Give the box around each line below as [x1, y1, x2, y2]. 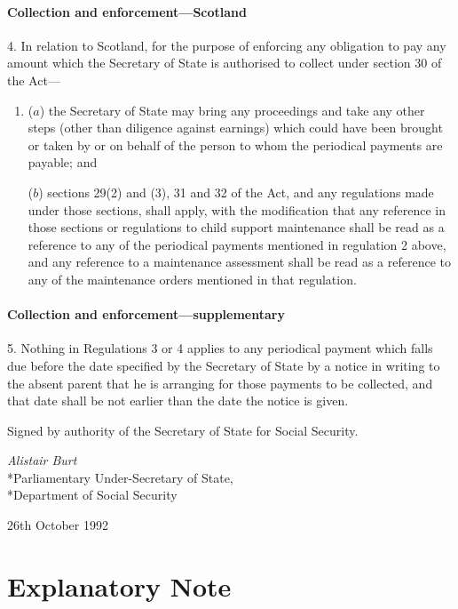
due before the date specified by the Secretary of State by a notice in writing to [7, 356, 440, 374]
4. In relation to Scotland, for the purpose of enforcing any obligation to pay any [7, 36, 446, 54]
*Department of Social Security [7, 485, 178, 504]
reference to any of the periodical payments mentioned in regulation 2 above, [28, 235, 446, 253]
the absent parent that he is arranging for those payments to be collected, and [7, 373, 433, 392]
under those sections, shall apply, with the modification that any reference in [28, 200, 446, 219]
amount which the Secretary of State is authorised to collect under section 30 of [7, 53, 442, 72]
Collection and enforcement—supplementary [7, 305, 285, 324]
